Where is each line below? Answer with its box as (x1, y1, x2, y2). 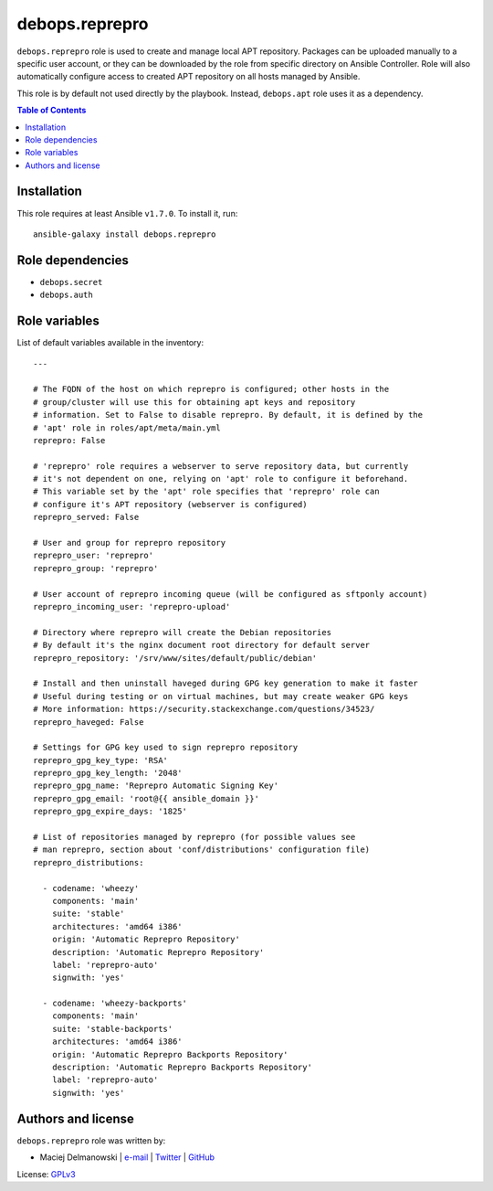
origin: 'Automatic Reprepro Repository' (51, 934, 241, 945)
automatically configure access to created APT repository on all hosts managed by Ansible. (16, 71, 361, 82)
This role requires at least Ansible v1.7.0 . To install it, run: (16, 207, 238, 218)
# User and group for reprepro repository (33, 537, 226, 548)
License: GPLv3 (16, 1168, 77, 1179)
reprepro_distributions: (33, 857, 144, 867)
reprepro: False (33, 435, 106, 445)
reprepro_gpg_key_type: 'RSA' (33, 755, 169, 765)
